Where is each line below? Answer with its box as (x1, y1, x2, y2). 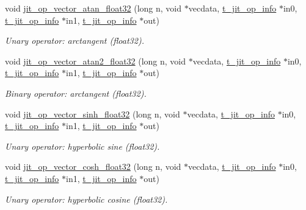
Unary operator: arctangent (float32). (5, 34, 144, 47)
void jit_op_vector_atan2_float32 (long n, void (5, 54, 186, 67)
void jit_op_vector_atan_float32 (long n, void (5, 2, 182, 14)
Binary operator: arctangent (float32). (5, 86, 147, 99)
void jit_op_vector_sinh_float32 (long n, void (5, 107, 180, 120)
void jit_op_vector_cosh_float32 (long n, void (5, 160, 181, 173)
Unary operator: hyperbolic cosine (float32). (5, 192, 168, 205)
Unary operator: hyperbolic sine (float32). (5, 139, 160, 152)
